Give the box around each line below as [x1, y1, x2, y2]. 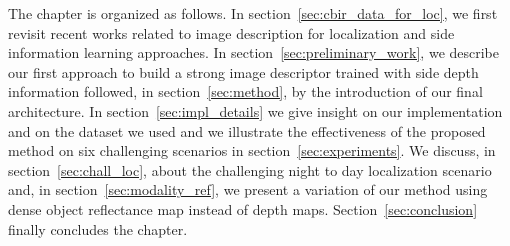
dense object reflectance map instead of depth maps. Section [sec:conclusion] [8, 198, 478, 219]
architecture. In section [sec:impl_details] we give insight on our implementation [8, 100, 503, 121]
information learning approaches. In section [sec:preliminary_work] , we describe [8, 42, 500, 63]
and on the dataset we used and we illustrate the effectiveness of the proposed [8, 120, 486, 141]
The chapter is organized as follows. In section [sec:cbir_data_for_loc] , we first [8, 3, 498, 23]
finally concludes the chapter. [8, 218, 188, 239]
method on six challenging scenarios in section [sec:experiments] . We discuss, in [8, 140, 496, 161]
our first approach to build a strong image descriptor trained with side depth [8, 61, 479, 82]
